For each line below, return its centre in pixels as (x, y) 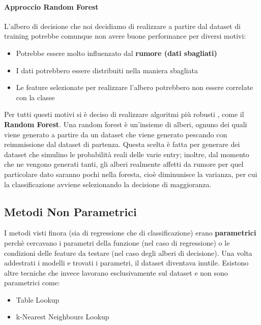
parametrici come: (32, 283)
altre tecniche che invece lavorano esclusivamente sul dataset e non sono (116, 272)
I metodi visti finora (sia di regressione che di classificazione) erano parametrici (130, 233)
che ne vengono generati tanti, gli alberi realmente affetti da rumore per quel (124, 164)
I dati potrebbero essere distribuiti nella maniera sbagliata (107, 70)
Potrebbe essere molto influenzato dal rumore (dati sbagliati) (117, 53)
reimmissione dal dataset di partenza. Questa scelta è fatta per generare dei (122, 144)
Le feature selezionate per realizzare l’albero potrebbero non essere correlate (135, 87)
